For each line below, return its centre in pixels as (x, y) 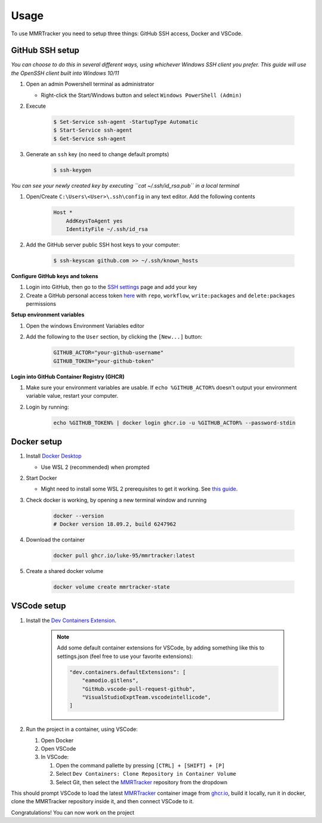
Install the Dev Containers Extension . (71, 620)
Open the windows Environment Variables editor (85, 325)
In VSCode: (55, 757)
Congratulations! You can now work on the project (73, 812)
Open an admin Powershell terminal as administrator (90, 84)
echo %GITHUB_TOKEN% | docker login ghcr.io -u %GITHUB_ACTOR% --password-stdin (174, 423)
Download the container (55, 540)
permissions (41, 304)
